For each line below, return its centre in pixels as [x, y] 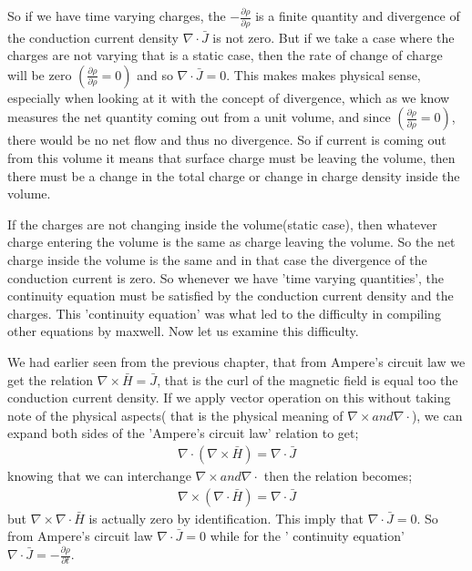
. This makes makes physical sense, [323, 74]
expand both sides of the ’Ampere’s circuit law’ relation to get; [183, 433]
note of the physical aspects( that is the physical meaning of [175, 415]
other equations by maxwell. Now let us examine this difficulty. [183, 331]
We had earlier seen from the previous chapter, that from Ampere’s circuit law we [236, 361]
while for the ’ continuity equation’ [307, 536]
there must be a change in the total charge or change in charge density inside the [234, 175]
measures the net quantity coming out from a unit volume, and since [199, 117]
